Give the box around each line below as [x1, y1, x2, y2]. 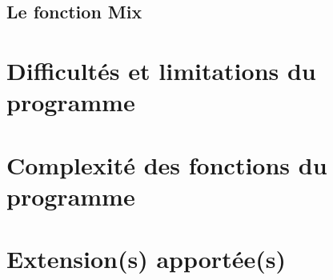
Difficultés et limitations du [6, 54, 316, 86]
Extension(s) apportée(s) [6, 242, 286, 275]
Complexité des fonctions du [6, 148, 327, 181]
